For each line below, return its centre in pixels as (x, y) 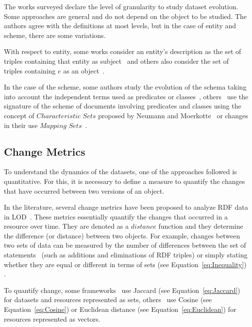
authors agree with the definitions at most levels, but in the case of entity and (120, 26)
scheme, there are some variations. (55, 35)
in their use (21, 125)
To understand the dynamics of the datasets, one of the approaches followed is (120, 172)
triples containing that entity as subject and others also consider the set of (117, 61)
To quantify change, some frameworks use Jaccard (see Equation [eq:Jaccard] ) (122, 290)
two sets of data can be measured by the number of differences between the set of (125, 245)
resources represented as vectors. (52, 318)
